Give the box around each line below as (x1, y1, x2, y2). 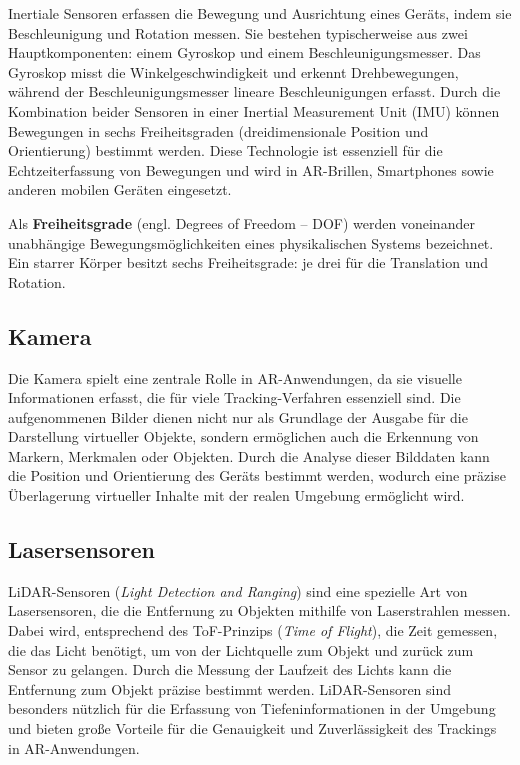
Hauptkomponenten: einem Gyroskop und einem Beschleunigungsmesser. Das (8, 42, 481, 63)
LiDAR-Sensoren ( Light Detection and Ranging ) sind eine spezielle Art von (8, 580, 468, 601)
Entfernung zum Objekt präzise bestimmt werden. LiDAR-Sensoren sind (8, 678, 452, 699)
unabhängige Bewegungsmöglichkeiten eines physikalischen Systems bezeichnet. (8, 232, 494, 253)
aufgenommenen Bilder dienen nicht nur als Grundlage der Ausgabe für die (8, 406, 468, 427)
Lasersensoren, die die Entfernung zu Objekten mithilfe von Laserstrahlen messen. (8, 600, 511, 621)
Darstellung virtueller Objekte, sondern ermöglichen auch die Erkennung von (8, 426, 479, 447)
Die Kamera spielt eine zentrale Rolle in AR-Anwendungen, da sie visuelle (8, 367, 462, 388)
